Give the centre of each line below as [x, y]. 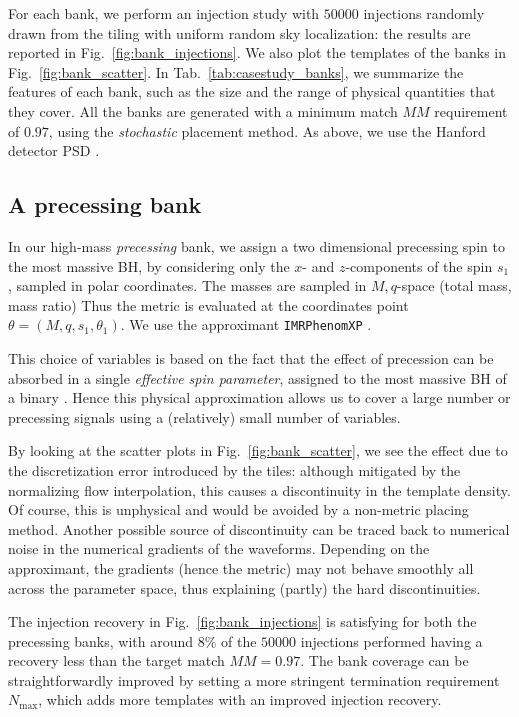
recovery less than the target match [116, 660]
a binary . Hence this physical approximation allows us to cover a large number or [259, 397]
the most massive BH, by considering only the [149, 265]
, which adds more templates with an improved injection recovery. [240, 699]
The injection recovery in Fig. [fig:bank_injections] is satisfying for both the [242, 621]
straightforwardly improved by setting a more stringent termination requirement [254, 679]
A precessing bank [105, 204]
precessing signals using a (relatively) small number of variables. [204, 416]
